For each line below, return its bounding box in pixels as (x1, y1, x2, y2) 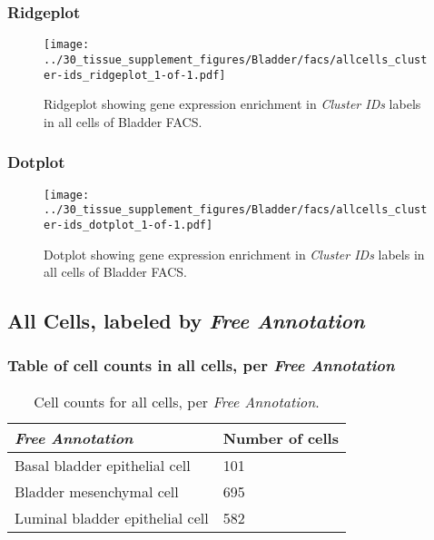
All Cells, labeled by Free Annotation (7, 307, 365, 335)
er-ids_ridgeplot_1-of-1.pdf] (44, 68, 226, 82)
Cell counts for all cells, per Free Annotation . (34, 390, 320, 412)
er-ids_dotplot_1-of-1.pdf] (44, 218, 213, 231)
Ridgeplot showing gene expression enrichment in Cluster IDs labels (44, 94, 421, 113)
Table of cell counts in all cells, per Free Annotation (7, 354, 395, 377)
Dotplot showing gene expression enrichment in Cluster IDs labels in (44, 244, 425, 263)
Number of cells (222, 427, 339, 448)
